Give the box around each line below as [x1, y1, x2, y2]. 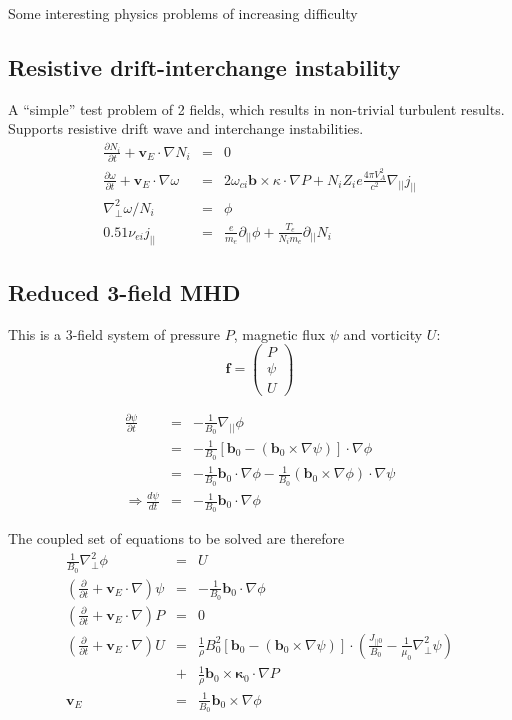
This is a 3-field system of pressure [8, 323, 221, 344]
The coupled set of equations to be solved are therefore [8, 528, 345, 549]
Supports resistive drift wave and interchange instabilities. [8, 118, 364, 139]
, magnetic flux [233, 323, 326, 344]
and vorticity [343, 323, 423, 344]
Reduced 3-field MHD [8, 276, 241, 307]
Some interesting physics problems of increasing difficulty [8, 3, 358, 23]
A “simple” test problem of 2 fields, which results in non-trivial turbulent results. [8, 98, 505, 119]
